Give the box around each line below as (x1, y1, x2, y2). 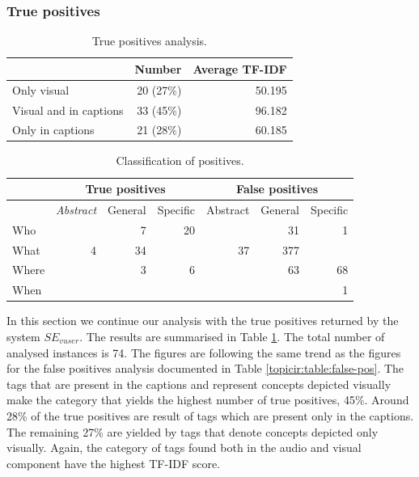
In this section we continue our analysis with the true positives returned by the (6, 312, 399, 329)
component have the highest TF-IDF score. (6, 454, 221, 471)
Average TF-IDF (193, 60, 287, 77)
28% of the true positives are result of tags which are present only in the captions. (6, 407, 414, 424)
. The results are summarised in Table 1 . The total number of (79, 327, 385, 344)
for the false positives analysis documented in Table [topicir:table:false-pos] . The (6, 360, 404, 377)
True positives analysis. (91, 32, 207, 49)
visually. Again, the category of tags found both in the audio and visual (6, 439, 362, 456)
